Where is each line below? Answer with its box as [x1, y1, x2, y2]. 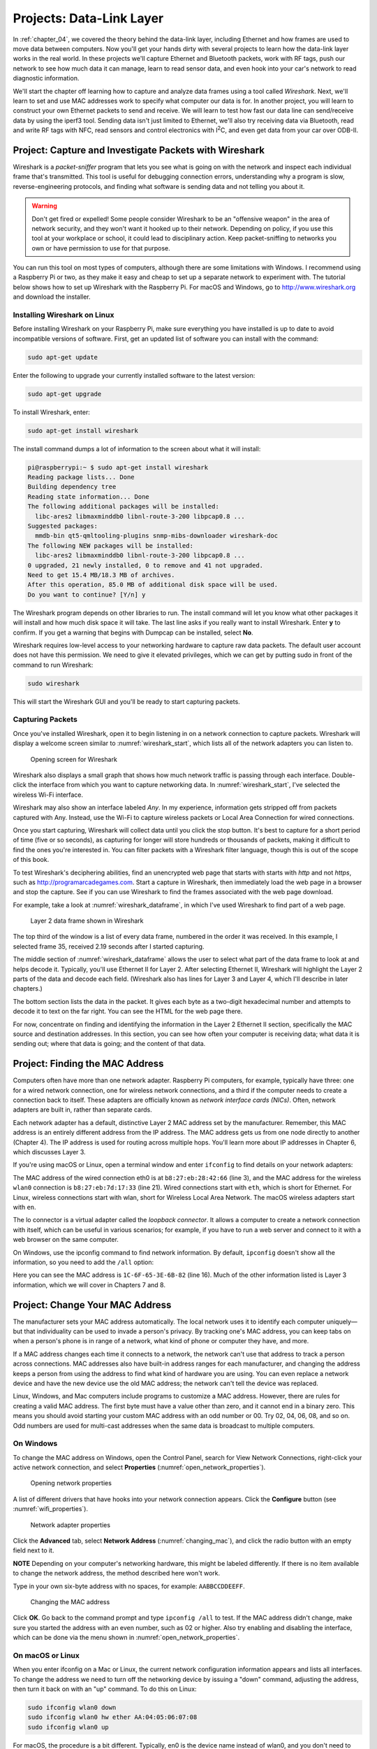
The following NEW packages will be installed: [27, 541, 193, 549]
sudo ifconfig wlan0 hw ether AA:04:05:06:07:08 [27, 1713, 198, 1721]
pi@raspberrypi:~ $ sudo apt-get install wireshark [27, 463, 209, 472]
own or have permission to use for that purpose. [31, 243, 170, 252]
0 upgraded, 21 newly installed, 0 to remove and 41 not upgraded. [27, 561, 264, 569]
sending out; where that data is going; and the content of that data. [13, 1040, 206, 1048]
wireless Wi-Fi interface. [13, 791, 84, 799]
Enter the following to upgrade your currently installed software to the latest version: [13, 371, 256, 379]
